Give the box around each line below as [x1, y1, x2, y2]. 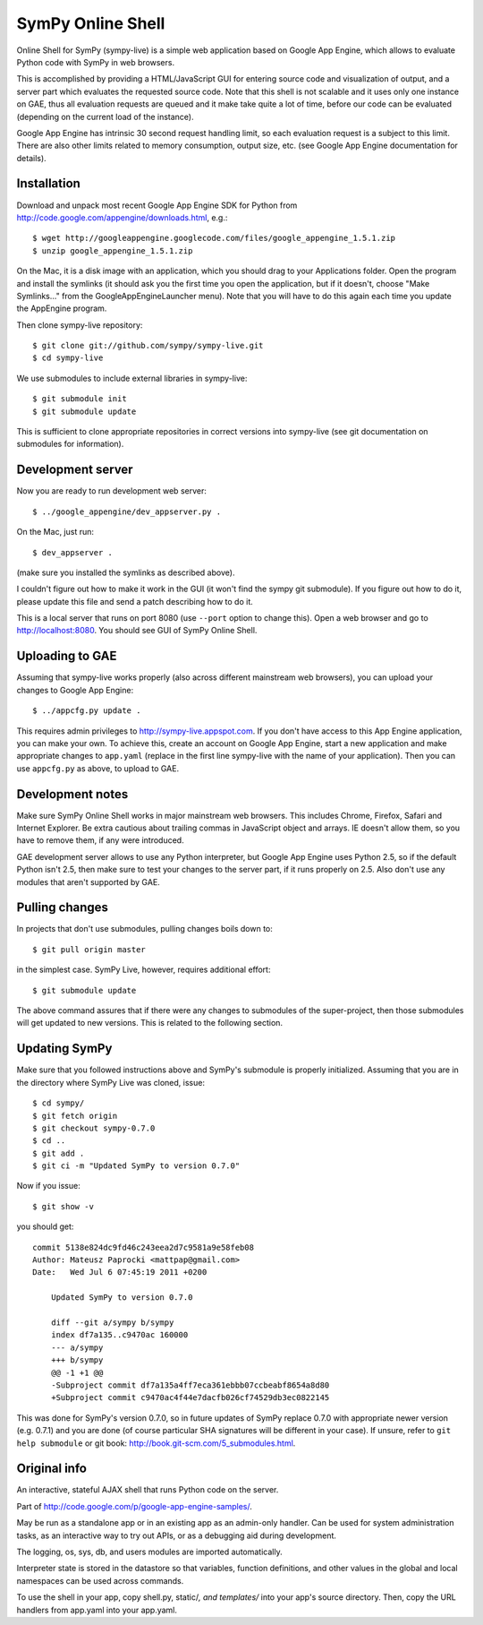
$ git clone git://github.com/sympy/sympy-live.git [32, 340, 264, 351]
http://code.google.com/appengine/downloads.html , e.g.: [16, 211, 228, 223]
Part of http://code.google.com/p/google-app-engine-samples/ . [16, 1500, 252, 1511]
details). [16, 152, 47, 163]
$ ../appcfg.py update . [32, 706, 141, 716]
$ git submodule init [32, 394, 127, 404]
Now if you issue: [16, 1181, 80, 1191]
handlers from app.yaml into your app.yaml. [16, 1604, 178, 1615]
